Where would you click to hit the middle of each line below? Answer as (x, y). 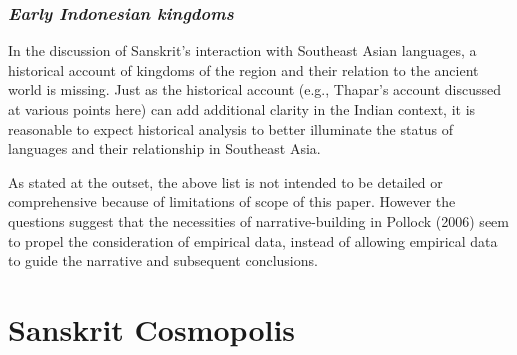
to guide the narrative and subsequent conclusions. (163, 260)
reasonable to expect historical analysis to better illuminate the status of (231, 128)
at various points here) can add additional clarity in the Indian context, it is (242, 109)
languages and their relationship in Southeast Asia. (164, 148)
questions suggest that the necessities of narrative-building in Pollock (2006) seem (258, 220)
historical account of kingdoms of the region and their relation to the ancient (243, 69)
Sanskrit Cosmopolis (152, 328)
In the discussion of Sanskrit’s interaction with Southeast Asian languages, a (242, 50)
